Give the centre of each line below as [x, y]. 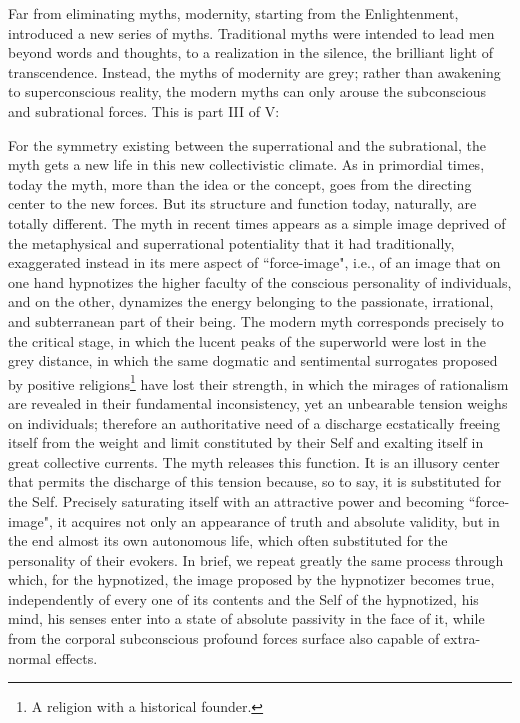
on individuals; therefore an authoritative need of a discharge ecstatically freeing [254, 422]
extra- [462, 638]
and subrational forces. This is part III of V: [144, 110]
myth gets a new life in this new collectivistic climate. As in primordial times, [246, 164]
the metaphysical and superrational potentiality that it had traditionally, [231, 242]
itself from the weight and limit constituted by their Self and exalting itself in [246, 442]
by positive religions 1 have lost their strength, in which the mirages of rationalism [258, 382]
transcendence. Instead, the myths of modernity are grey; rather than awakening [254, 71]
